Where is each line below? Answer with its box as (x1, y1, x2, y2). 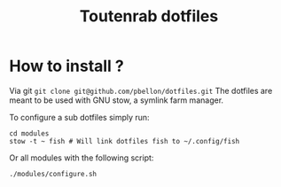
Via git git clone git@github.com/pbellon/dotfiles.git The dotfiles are (9, 85, 273, 96)
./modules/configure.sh (9, 169, 98, 178)
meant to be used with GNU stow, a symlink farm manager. (9, 95, 224, 105)
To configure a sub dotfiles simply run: (9, 112, 150, 122)
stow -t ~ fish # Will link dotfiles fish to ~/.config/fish (9, 136, 240, 145)
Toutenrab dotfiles (79, 6, 219, 27)
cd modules (9, 129, 50, 138)
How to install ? (9, 56, 124, 76)
